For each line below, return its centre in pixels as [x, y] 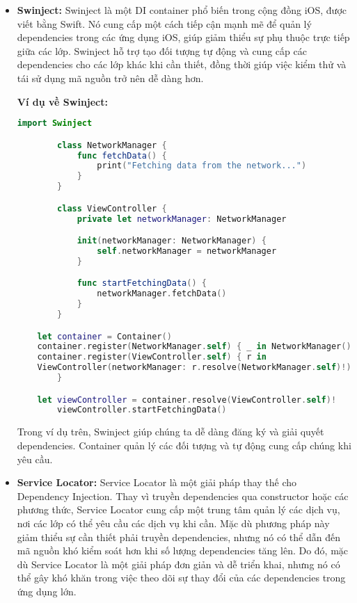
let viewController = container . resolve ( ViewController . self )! [187, 400]
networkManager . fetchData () [162, 294]
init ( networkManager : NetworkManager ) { [172, 241]
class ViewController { [112, 208]
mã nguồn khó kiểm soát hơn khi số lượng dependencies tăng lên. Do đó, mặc [183, 550]
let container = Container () [104, 336]
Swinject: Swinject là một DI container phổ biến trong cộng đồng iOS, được [182, 10]
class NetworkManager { [112, 145]
